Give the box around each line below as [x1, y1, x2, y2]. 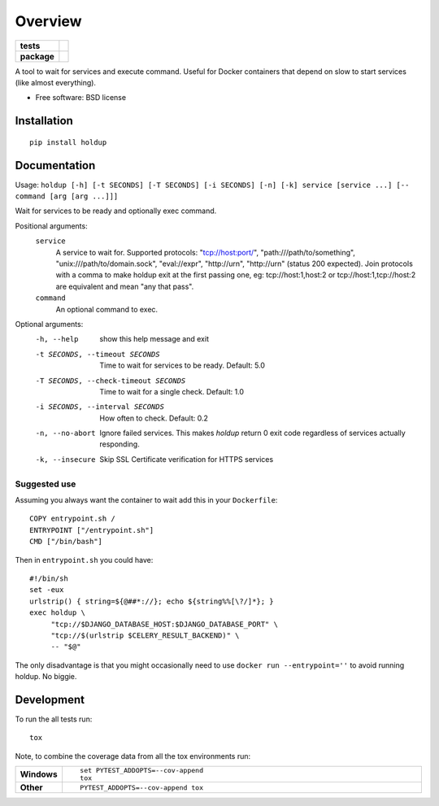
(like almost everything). [15, 77, 97, 87]
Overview [15, 12, 82, 30]
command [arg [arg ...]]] [15, 192, 119, 201]
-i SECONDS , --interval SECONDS [35, 403, 164, 412]
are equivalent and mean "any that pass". [55, 281, 194, 291]
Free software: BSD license [35, 93, 126, 102]
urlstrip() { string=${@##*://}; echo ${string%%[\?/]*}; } [29, 596, 274, 606]
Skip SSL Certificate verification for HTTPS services [99, 454, 274, 464]
